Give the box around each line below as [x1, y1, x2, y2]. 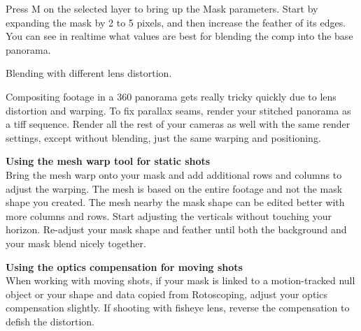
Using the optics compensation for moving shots [6, 259, 243, 274]
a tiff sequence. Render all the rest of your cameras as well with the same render [6, 117, 351, 131]
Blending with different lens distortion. [6, 66, 172, 80]
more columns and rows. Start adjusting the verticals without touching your [6, 208, 332, 223]
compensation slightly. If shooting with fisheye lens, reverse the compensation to [6, 300, 350, 315]
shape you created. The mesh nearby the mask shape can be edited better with [6, 195, 345, 209]
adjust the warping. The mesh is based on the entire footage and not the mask [6, 181, 343, 196]
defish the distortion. [6, 314, 94, 328]
